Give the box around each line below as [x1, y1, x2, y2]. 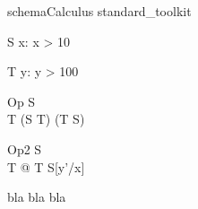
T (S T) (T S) [7, 109, 85, 128]
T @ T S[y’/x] [7, 157, 85, 176]
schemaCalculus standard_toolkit [7, 2, 192, 20]
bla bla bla [7, 187, 66, 206]
